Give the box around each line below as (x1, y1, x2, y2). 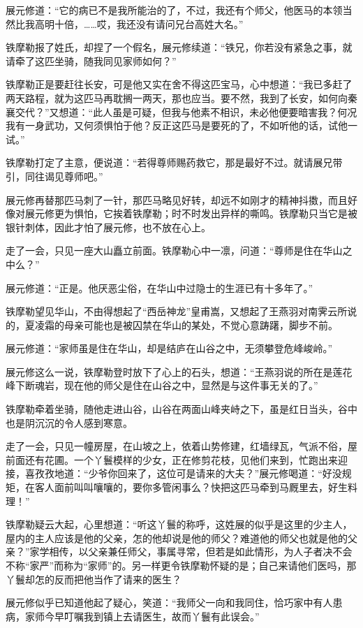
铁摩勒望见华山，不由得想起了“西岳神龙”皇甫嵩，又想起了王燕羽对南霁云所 (6, 304, 348, 319)
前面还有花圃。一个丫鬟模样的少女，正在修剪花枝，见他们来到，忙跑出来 (6, 452, 338, 467)
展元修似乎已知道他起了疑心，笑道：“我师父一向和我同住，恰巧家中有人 (6, 595, 333, 610)
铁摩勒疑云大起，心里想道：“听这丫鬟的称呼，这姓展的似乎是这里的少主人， (6, 517, 353, 532)
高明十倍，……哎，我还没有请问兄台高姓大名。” (34, 16, 244, 31)
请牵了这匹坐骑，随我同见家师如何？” (6, 53, 177, 68)
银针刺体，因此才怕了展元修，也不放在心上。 (6, 219, 211, 234)
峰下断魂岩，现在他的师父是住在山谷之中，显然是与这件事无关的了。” (6, 378, 318, 393)
